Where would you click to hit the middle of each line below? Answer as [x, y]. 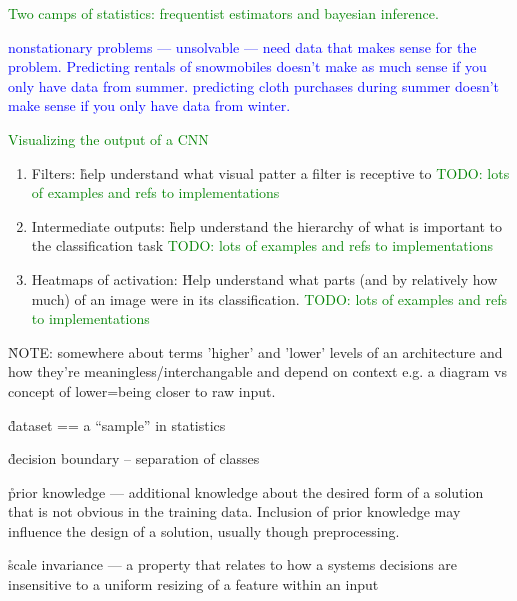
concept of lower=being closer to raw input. [142, 390]
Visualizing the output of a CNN [108, 138]
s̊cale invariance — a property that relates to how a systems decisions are [233, 564]
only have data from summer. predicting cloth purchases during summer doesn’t [254, 85]
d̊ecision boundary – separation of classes [134, 458]
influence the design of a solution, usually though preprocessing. [204, 530]
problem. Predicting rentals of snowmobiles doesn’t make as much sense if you [247, 66]
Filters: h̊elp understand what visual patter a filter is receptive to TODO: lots [270, 172]
